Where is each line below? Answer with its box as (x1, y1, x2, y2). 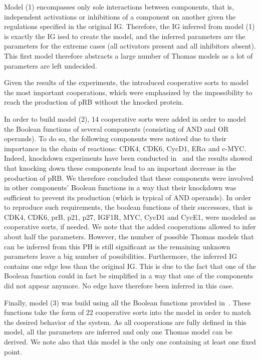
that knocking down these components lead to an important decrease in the (4, 162, 236, 173)
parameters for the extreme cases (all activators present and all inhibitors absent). (4, 41, 256, 51)
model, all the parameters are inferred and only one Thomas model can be (4, 326, 232, 337)
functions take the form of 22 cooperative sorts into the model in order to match (4, 307, 251, 317)
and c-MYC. (208, 143, 246, 153)
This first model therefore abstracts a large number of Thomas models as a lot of (4, 50, 253, 61)
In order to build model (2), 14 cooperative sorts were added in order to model (4, 113, 246, 124)
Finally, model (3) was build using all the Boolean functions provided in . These (4, 297, 251, 307)
